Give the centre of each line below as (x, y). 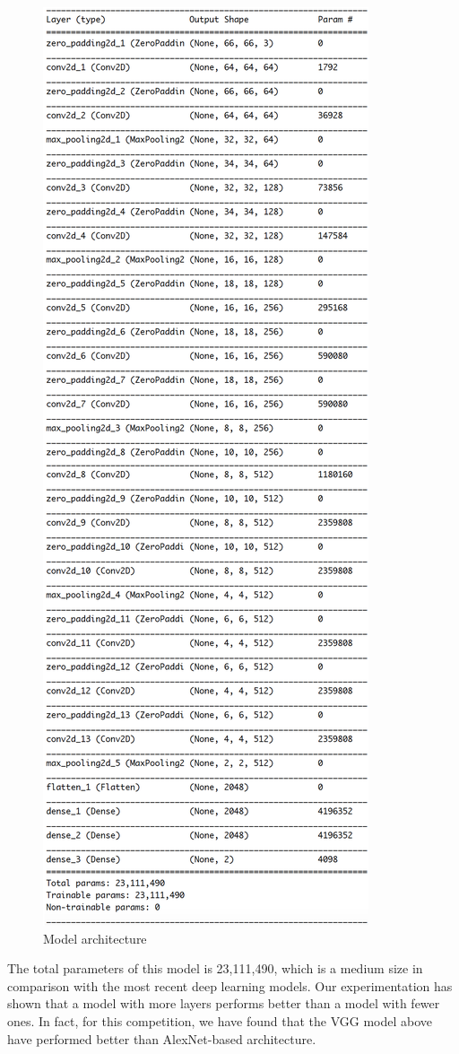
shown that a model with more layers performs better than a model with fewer (224, 1003)
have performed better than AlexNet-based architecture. (162, 1038)
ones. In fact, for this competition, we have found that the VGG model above (220, 1020)
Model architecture (95, 938)
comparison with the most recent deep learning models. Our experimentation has (230, 985)
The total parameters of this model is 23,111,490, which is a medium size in (215, 968)
